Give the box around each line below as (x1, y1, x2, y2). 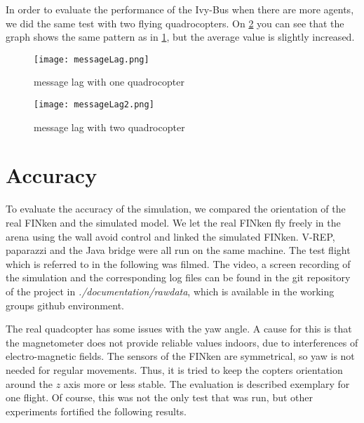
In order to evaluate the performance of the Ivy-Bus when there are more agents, (6, 2, 354, 16)
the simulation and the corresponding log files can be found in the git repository (6, 270, 351, 285)
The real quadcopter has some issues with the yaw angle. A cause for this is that (6, 321, 352, 336)
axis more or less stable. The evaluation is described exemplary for (63, 376, 350, 391)
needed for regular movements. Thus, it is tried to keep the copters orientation (6, 362, 343, 377)
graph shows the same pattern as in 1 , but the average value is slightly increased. (6, 29, 355, 44)
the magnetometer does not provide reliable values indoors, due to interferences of (6, 335, 358, 349)
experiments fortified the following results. (6, 403, 187, 418)
